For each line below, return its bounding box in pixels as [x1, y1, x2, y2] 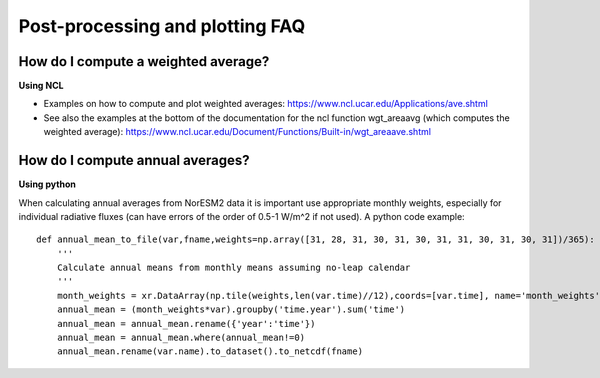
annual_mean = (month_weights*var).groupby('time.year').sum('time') [56, 304, 406, 315]
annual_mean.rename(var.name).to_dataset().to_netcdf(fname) [56, 346, 364, 357]
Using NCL [18, 80, 64, 92]
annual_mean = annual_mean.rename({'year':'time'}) [56, 318, 316, 329]
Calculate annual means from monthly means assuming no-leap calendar [56, 262, 411, 274]
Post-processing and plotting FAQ [18, 15, 306, 37]
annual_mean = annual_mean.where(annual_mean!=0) [56, 332, 305, 344]
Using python [18, 178, 77, 190]
